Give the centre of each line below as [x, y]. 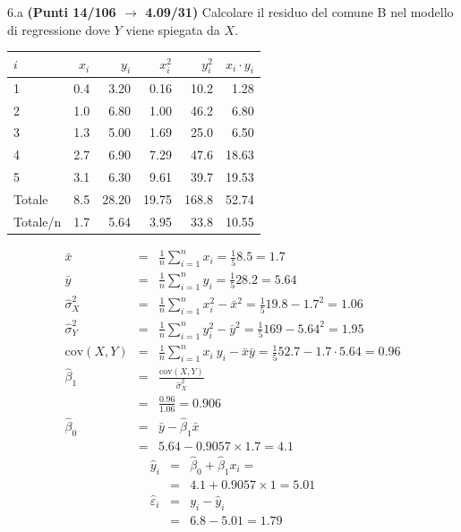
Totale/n [38, 221]
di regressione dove [59, 29]
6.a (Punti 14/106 [62, 12]
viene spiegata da [173, 29]
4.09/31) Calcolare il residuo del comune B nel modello [299, 12]
